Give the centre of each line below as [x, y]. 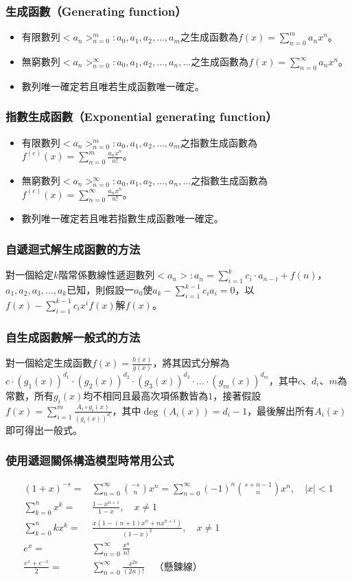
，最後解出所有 [281, 410]
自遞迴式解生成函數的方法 [73, 249]
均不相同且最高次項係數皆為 [146, 395]
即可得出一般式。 [44, 429]
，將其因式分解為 [191, 363]
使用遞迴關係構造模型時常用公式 [90, 460]
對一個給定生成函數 [49, 363]
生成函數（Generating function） [96, 11]
